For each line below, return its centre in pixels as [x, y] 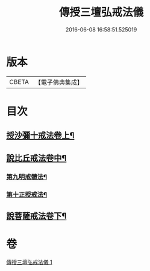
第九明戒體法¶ [27, 177]
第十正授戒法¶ [27, 194]
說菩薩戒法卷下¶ [36, 216]
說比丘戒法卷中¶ [36, 158]
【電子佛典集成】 [59, 82]
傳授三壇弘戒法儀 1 [29, 262]
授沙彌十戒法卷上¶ [40, 136]
